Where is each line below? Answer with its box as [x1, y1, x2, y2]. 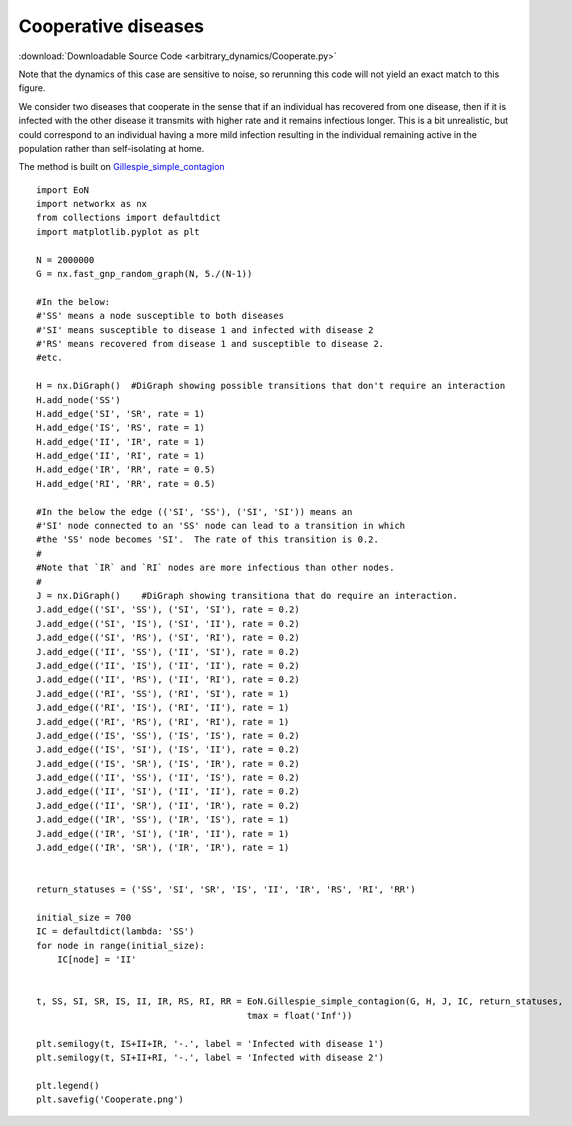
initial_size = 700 [36, 911, 132, 923]
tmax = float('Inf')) [246, 1010, 353, 1021]
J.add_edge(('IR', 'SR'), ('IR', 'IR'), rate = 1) [36, 842, 290, 854]
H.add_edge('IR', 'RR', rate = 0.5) [36, 464, 216, 475]
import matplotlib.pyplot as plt [36, 226, 200, 237]
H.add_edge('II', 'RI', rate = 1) [36, 450, 205, 462]
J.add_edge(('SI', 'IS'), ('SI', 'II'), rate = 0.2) [36, 618, 300, 629]
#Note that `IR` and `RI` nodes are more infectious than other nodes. [36, 562, 395, 574]
